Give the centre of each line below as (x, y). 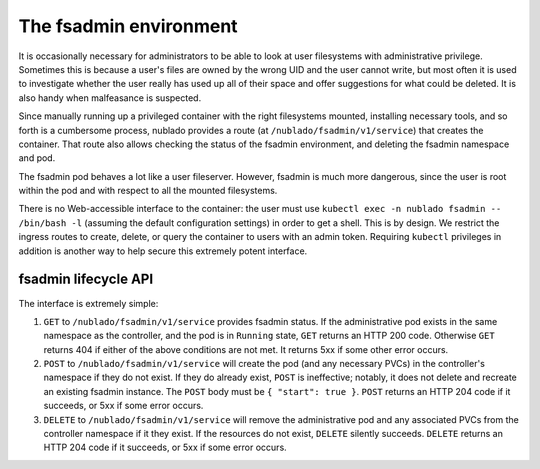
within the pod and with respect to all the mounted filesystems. (148, 191)
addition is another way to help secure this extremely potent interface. (163, 251)
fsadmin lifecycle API (86, 279)
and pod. (37, 158)
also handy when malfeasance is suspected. (110, 97)
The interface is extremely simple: (88, 303)
